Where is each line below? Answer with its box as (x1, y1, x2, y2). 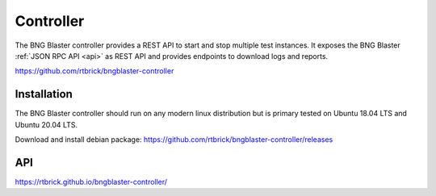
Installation (15, 87, 73, 101)
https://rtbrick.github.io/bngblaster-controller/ (15, 177, 168, 186)
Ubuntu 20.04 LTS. (15, 119, 78, 129)
